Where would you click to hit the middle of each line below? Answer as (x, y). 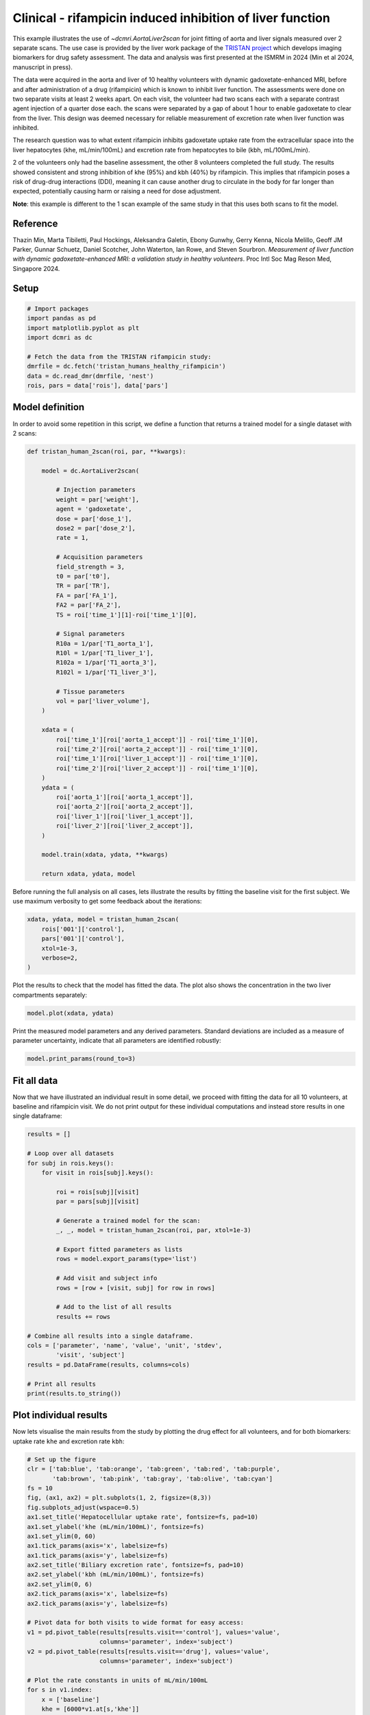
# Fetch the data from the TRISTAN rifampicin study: (119, 356)
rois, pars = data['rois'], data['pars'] (98, 385)
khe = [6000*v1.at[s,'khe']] (90, 1709)
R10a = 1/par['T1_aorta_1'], (105, 643)
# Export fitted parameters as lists (119, 1250)
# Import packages (58, 308)
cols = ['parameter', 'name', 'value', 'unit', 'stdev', (125, 1345)
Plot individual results (60, 1416)
